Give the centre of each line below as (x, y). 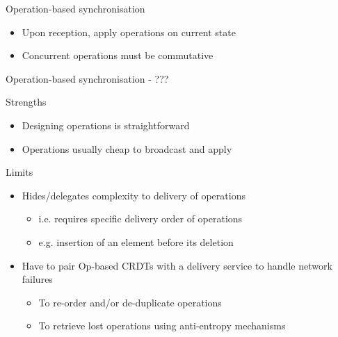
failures (37, 279)
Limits (19, 172)
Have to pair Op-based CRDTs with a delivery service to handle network (177, 265)
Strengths (26, 102)
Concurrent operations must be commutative (118, 55)
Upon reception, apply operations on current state (129, 32)
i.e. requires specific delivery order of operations (140, 219)
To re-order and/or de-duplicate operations (130, 302)
